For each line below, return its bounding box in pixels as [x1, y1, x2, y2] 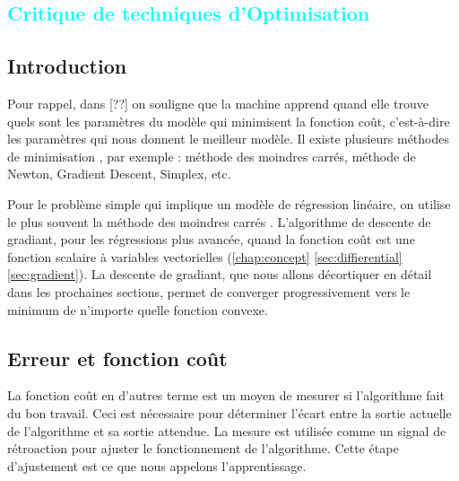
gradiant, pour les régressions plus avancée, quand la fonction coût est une [7, 230, 415, 249]
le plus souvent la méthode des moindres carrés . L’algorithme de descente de [7, 212, 431, 231]
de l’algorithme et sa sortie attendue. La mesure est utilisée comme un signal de [7, 421, 446, 440]
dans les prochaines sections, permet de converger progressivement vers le [7, 282, 411, 301]
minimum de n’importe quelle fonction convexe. [7, 300, 268, 319]
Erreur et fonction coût [7, 344, 228, 372]
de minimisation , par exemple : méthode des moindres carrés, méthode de [7, 146, 416, 165]
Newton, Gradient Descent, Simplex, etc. [7, 164, 231, 183]
